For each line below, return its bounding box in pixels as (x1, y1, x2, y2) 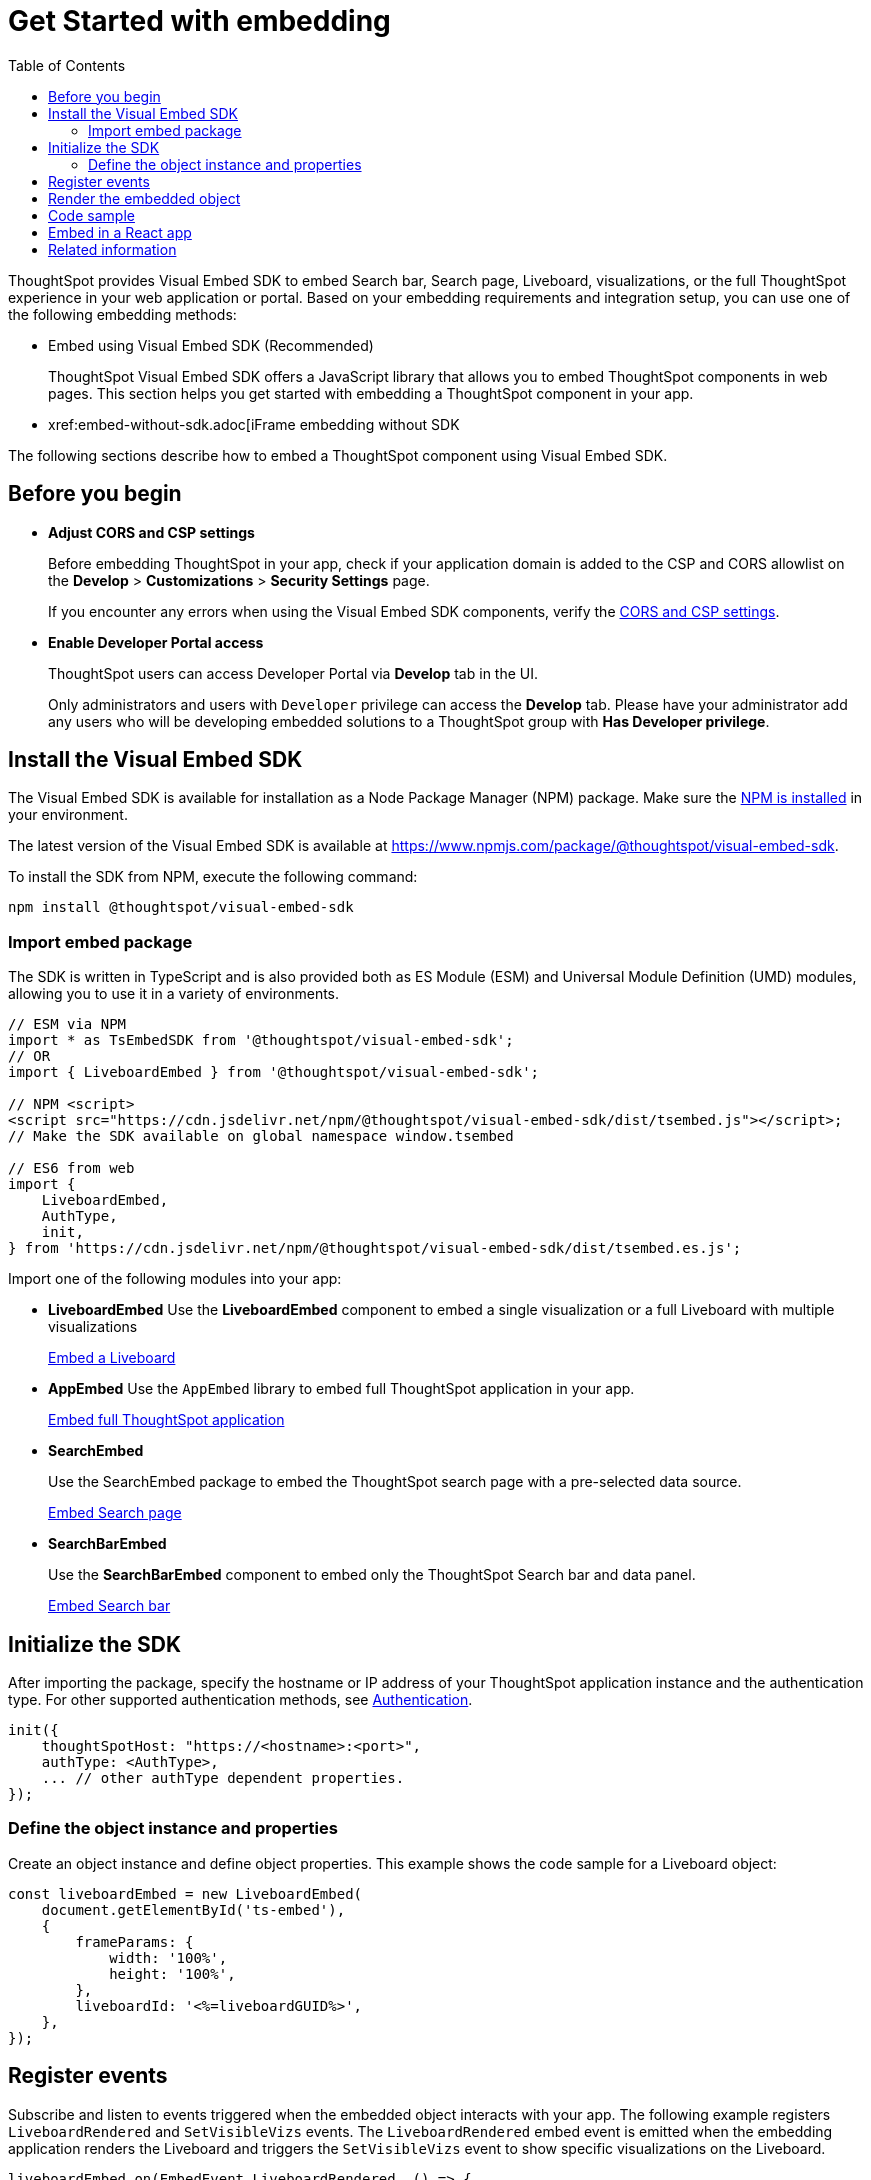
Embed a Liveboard (48, 1349, 176, 1367)
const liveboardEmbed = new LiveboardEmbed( (8, 1885, 363, 1902)
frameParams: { (75, 1933, 194, 1950)
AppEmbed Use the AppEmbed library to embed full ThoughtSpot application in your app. (48, 1380, 635, 1398)
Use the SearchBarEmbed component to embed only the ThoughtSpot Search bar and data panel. (48, 1566, 696, 1584)
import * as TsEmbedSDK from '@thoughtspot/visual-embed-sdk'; (8, 1032, 514, 1049)
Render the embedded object (48, 189, 241, 207)
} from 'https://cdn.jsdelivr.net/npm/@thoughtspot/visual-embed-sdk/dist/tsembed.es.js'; (8, 1240, 742, 1257)
